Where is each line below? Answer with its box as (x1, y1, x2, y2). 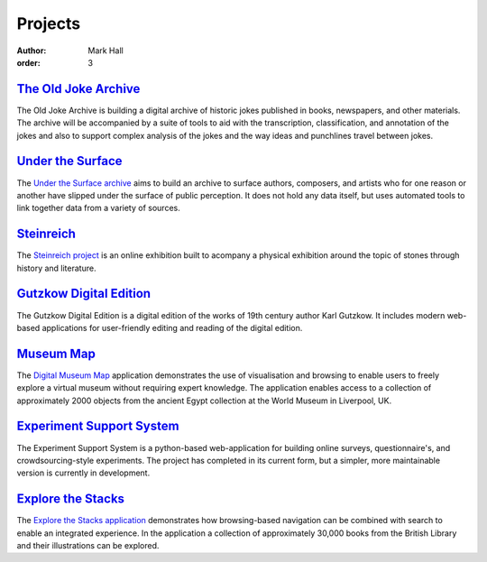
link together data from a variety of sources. (16, 203, 180, 214)
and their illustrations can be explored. (16, 539, 160, 550)
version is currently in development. (16, 467, 151, 478)
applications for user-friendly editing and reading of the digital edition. (41, 322, 303, 333)
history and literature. (16, 263, 96, 273)
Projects (16, 14, 81, 33)
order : (16, 57, 41, 68)
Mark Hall (87, 45, 124, 56)
